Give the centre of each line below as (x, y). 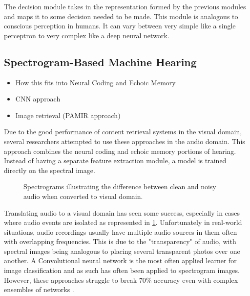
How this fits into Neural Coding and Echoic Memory (95, 82)
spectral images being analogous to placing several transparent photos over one (122, 251)
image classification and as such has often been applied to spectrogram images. (122, 270)
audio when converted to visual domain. (83, 196)
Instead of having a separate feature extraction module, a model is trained (115, 160)
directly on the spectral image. (50, 170)
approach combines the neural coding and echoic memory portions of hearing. (120, 151)
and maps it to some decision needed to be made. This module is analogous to (121, 16)
